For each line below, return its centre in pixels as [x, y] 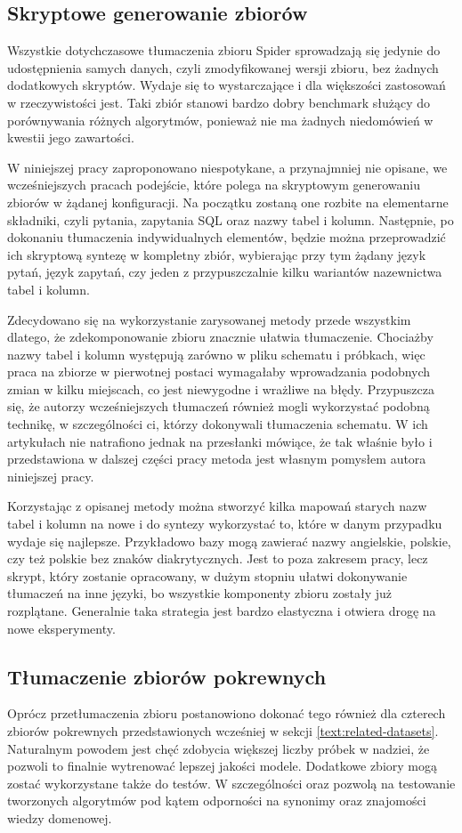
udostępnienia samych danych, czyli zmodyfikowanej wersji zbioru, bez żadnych [223, 67]
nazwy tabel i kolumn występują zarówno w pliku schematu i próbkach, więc [216, 354]
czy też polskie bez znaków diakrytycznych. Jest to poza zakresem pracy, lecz [218, 558]
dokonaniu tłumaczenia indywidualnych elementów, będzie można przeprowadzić [227, 237]
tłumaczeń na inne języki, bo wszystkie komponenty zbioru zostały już [199, 593]
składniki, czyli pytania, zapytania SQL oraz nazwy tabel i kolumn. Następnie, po [231, 219]
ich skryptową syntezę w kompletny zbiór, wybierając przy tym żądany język [217, 254]
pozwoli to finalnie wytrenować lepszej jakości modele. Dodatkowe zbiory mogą [222, 766]
